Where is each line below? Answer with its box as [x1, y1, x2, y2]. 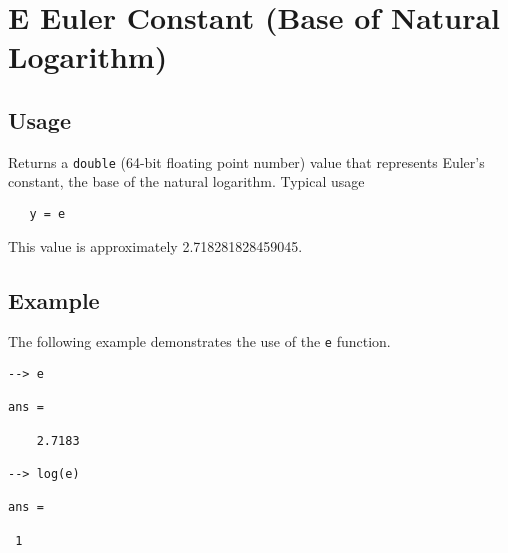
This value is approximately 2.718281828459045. [8, 235, 303, 256]
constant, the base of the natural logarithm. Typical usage [8, 171, 365, 192]
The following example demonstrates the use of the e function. [8, 331, 391, 352]
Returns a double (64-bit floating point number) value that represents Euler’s [8, 151, 485, 172]
